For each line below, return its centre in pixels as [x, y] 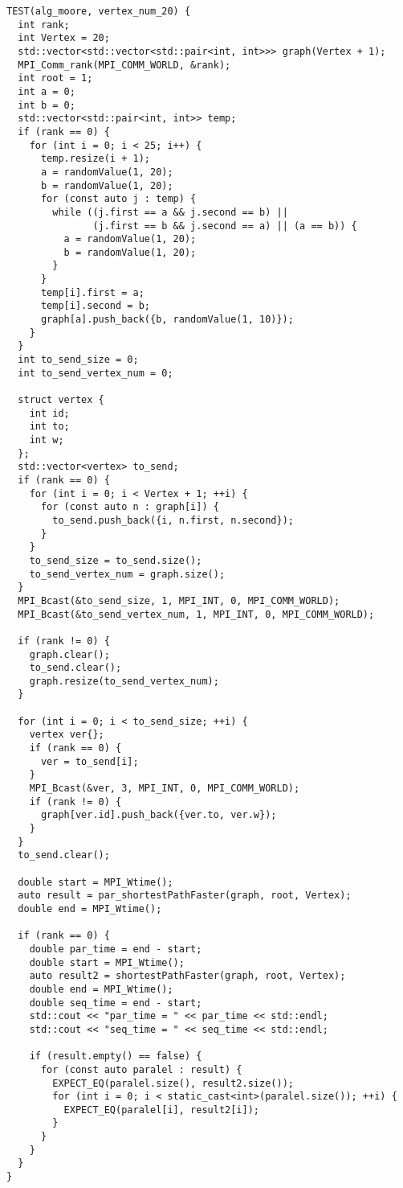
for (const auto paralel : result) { [141, 1069]
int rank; [44, 25]
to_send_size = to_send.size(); [116, 560]
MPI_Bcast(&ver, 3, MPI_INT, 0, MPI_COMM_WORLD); [165, 789]
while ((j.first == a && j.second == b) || [170, 212]
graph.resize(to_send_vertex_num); [124, 681]
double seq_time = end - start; [116, 1003]
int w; [47, 440]
